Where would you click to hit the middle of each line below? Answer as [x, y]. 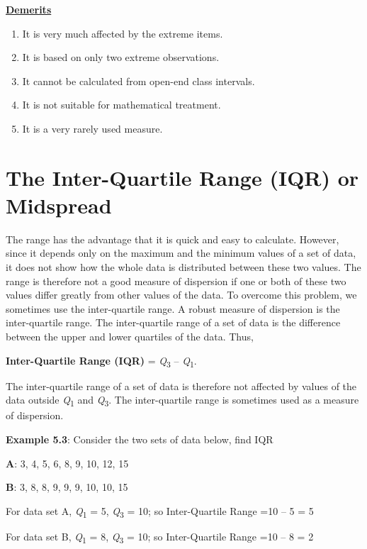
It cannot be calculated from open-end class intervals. [139, 81]
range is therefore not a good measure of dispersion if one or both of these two [176, 281]
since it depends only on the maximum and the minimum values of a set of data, [181, 253]
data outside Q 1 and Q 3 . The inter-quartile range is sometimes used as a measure [182, 401]
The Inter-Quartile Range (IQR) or [182, 177]
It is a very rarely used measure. [92, 128]
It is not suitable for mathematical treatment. [122, 105]
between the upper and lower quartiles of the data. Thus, [130, 337]
